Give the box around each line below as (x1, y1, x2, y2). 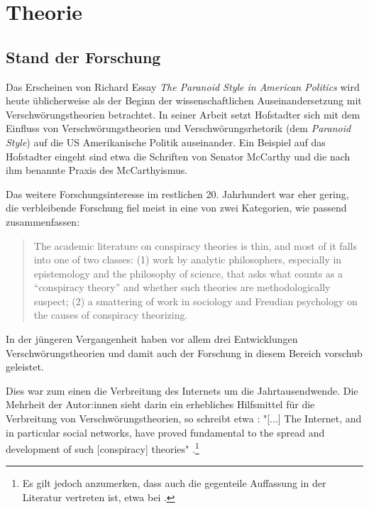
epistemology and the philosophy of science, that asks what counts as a (33, 266, 343, 280)
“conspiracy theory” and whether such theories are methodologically (33, 280, 331, 295)
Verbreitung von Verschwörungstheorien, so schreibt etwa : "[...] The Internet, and (6, 411, 362, 426)
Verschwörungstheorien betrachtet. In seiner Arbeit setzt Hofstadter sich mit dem (6, 106, 360, 121)
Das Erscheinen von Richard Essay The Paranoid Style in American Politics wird (6, 79, 360, 94)
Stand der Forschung (6, 45, 161, 67)
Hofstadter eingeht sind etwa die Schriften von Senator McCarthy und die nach (6, 148, 351, 163)
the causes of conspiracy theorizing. (33, 307, 188, 322)
